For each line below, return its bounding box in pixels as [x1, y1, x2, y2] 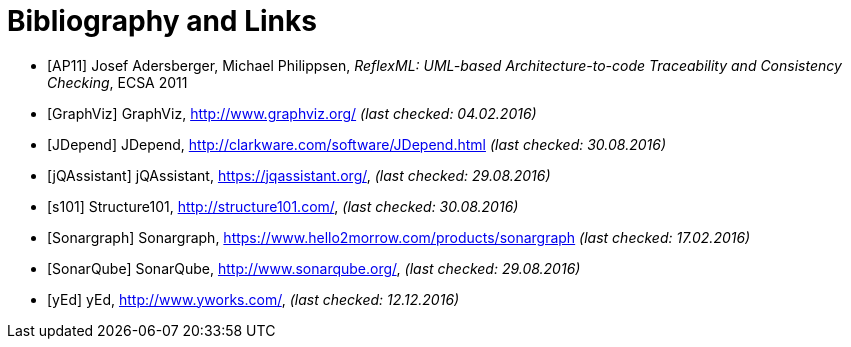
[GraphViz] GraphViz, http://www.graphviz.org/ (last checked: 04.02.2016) [47, 104, 537, 122]
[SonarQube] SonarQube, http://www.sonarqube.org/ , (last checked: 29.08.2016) [47, 259, 581, 277]
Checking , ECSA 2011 [47, 73, 188, 91]
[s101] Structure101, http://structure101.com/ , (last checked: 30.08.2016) [47, 197, 519, 215]
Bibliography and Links [7, 4, 317, 38]
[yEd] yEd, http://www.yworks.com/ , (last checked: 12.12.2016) [47, 290, 460, 308]
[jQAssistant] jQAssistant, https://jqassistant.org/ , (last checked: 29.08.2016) [47, 166, 551, 184]
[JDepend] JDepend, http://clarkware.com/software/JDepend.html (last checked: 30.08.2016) [47, 135, 667, 153]
